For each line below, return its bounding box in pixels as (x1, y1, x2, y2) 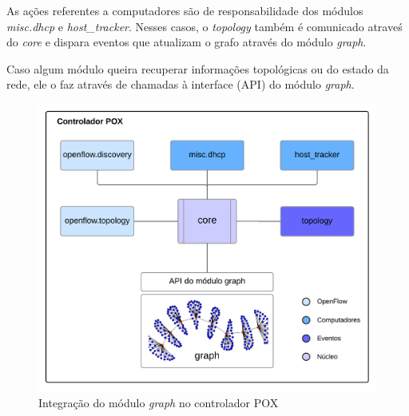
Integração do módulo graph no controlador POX (38, 394, 279, 410)
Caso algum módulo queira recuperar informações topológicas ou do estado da (6, 60, 389, 77)
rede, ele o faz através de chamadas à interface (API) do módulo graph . (6, 76, 355, 93)
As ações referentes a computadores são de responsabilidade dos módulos (6, 2, 363, 18)
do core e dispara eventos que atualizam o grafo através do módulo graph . (6, 34, 367, 50)
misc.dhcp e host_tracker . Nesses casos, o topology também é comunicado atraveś (6, 18, 403, 34)
